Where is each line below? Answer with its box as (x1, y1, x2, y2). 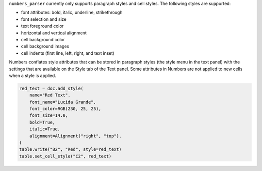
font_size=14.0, (29, 113, 68, 118)
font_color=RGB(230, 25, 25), (29, 106, 101, 111)
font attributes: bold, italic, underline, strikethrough (21, 10, 123, 16)
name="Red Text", (29, 93, 71, 98)
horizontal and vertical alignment (21, 30, 87, 36)
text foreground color (21, 23, 64, 29)
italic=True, (29, 126, 61, 132)
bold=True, (29, 119, 55, 125)
